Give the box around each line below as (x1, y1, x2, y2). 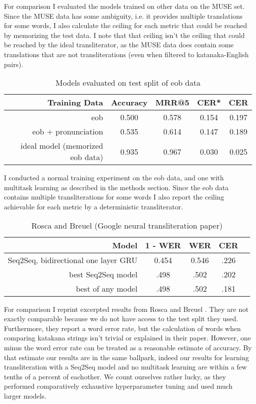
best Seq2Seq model (69, 268, 138, 280)
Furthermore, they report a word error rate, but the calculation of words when (4, 323, 241, 333)
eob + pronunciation (32, 126, 103, 137)
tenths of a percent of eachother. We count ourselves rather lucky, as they (4, 371, 226, 381)
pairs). (4, 59, 24, 69)
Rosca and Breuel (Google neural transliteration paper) (31, 219, 223, 231)
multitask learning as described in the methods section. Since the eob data (4, 182, 229, 192)
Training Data (47, 97, 103, 108)
